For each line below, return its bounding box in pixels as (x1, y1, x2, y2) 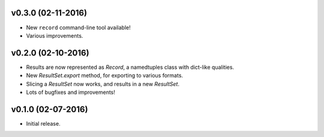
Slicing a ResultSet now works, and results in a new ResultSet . (26, 80, 180, 87)
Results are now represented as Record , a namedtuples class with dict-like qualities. (26, 63, 234, 71)
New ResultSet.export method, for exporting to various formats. (26, 72, 183, 79)
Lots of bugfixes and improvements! (26, 89, 115, 96)
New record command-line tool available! (26, 24, 131, 31)
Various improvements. (26, 32, 83, 39)
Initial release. (26, 120, 61, 127)
